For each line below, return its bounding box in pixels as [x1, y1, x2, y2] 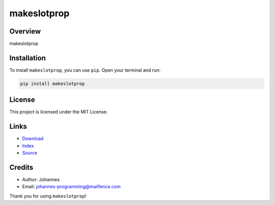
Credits [9, 163, 34, 171]
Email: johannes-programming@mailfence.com [22, 184, 121, 190]
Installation [9, 53, 46, 62]
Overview [9, 27, 41, 36]
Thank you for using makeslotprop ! [9, 193, 87, 199]
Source [22, 150, 38, 156]
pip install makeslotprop [20, 80, 85, 86]
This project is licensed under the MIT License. [9, 109, 108, 115]
